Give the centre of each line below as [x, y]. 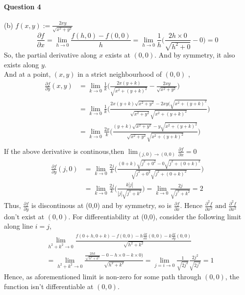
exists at [118, 54]
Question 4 [23, 6]
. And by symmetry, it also [195, 54]
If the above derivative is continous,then [64, 151]
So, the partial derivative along [50, 54]
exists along [22, 64]
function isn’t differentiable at [49, 286]
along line [19, 226]
